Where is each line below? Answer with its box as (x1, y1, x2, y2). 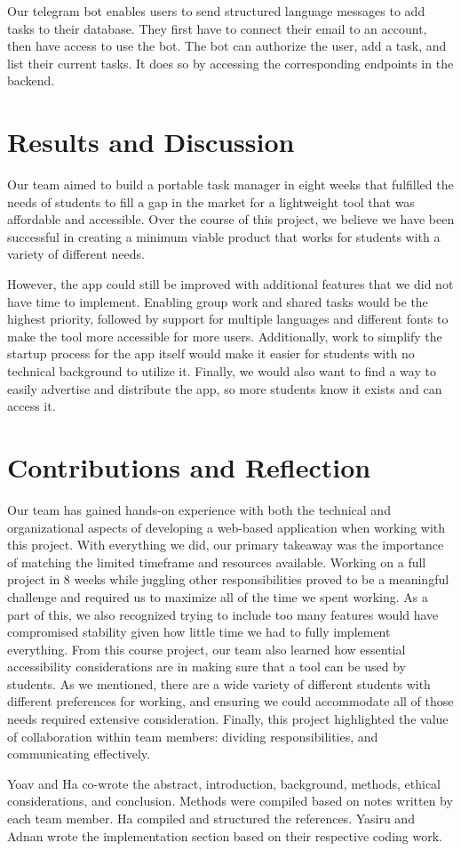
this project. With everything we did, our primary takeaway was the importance (7, 535, 444, 554)
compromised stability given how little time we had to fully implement (7, 622, 391, 641)
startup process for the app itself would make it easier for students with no (7, 344, 415, 363)
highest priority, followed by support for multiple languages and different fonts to (7, 309, 449, 328)
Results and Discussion (7, 124, 295, 160)
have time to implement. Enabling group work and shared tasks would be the (7, 292, 428, 310)
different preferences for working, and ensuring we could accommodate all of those (7, 692, 454, 711)
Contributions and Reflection (7, 449, 371, 485)
